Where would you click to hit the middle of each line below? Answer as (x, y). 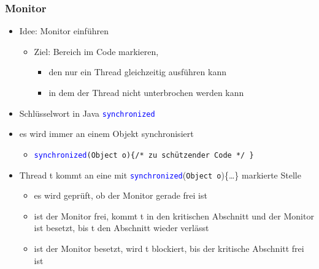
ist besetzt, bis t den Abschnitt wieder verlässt (121, 228)
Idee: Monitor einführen (64, 31)
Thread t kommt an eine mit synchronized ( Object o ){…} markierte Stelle (160, 175)
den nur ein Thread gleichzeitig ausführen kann (137, 72)
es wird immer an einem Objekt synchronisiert (106, 134)
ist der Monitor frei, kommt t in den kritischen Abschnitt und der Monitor (174, 216)
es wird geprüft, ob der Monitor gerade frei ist (121, 195)
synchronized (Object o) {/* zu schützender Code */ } (144, 155)
